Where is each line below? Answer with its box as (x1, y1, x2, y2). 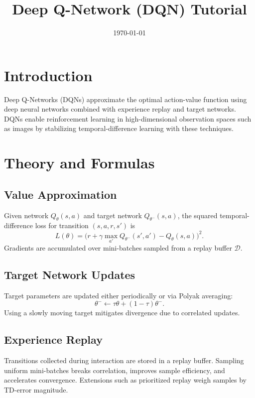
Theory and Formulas (4, 152, 155, 173)
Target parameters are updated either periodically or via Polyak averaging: (4, 290, 233, 300)
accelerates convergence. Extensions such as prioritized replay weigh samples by (4, 375, 247, 385)
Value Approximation (4, 186, 117, 202)
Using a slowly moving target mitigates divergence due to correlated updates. (4, 307, 240, 318)
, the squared (177, 210, 218, 220)
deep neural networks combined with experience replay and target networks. (4, 104, 236, 114)
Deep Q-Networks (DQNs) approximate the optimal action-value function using (4, 94, 247, 104)
